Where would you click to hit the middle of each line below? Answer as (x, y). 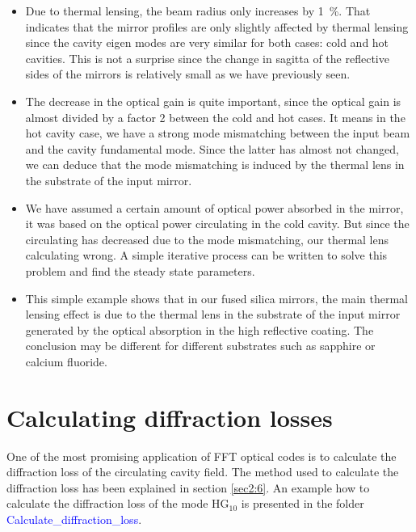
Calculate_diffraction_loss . (74, 519)
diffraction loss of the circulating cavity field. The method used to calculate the (203, 472)
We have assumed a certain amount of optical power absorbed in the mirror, (214, 207)
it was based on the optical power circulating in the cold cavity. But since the (217, 224)
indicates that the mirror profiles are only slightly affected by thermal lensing (217, 26)
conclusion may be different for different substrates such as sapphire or (200, 346)
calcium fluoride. (66, 361)
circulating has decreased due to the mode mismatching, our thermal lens (207, 239)
